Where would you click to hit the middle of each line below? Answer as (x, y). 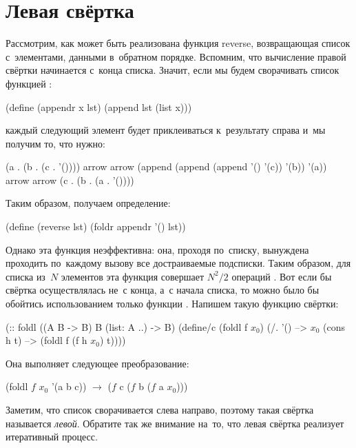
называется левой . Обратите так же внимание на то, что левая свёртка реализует (175, 423)
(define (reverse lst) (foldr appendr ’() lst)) (96, 226)
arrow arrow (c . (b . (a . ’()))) (70, 180)
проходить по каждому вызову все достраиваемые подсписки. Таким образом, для (178, 263)
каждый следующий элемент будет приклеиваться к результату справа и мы (166, 130)
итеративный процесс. (52, 437)
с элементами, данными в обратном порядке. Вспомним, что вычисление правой (176, 56)
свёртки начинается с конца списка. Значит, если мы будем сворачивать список (172, 70)
